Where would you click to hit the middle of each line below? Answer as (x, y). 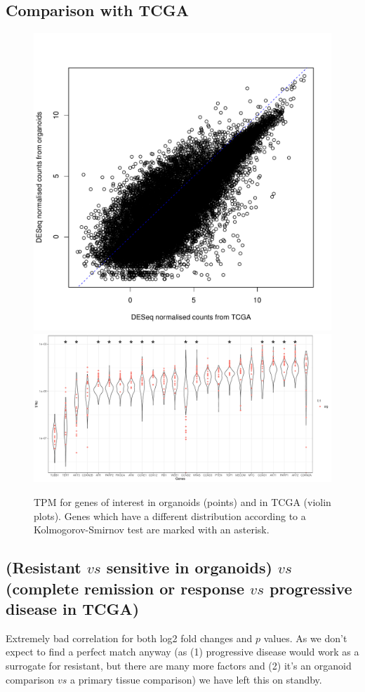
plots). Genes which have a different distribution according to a (170, 515)
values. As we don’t (305, 638)
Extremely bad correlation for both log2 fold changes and (129, 638)
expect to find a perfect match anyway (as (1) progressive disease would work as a (182, 652)
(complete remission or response (125, 588)
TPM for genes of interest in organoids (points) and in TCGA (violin (182, 501)
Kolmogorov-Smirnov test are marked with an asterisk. (152, 530)
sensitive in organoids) (189, 567)
